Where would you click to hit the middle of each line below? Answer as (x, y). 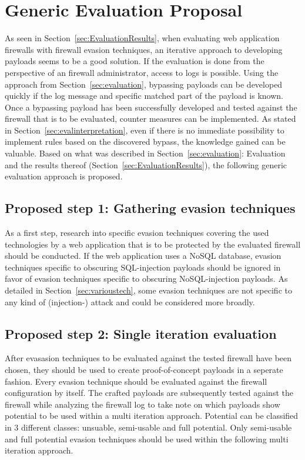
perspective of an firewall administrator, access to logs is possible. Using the (142, 72)
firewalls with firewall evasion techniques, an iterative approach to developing (144, 49)
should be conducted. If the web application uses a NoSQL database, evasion (143, 256)
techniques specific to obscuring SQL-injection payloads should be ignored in (143, 267)
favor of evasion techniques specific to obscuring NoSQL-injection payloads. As (146, 279)
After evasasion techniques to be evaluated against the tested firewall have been (148, 358)
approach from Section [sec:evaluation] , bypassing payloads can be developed (144, 84)
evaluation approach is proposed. (64, 176)
